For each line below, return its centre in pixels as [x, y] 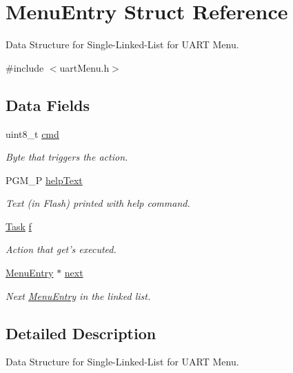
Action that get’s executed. [61, 249]
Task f [19, 226]
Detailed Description [81, 333]
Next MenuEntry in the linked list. [78, 295]
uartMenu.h [84, 67]
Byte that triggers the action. [67, 157]
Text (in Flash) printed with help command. [98, 203]
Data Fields [48, 104]
